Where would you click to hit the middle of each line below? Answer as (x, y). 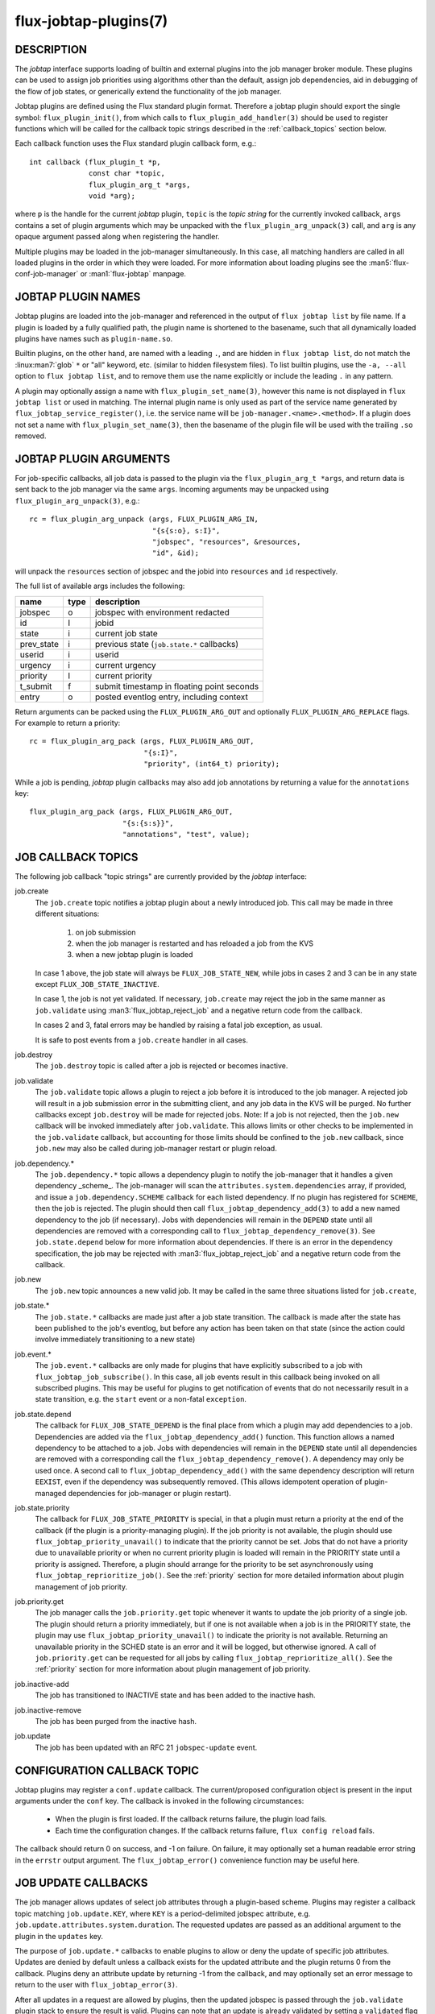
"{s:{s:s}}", (148, 823)
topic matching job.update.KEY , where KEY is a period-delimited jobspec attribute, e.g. (163, 1913)
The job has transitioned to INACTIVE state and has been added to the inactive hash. (175, 1695)
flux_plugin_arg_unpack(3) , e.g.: (77, 500)
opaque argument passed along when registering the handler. (118, 237)
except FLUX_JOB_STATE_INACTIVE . (97, 984)
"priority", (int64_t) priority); (212, 764)
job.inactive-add (42, 1684)
